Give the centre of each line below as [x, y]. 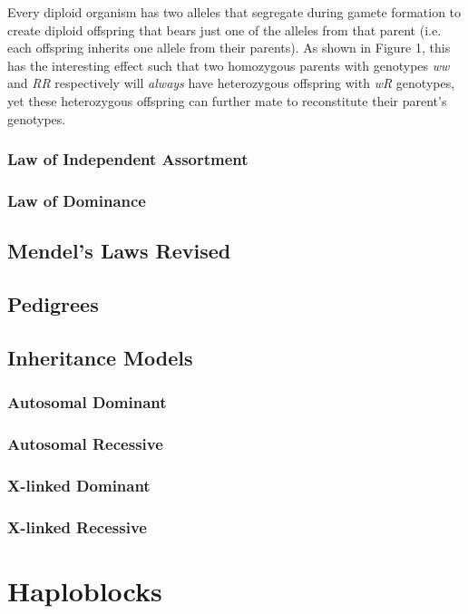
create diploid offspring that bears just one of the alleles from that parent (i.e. [224, 29]
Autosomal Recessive [85, 443]
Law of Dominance [77, 200]
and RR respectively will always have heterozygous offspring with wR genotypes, [231, 83]
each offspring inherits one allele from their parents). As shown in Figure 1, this [229, 48]
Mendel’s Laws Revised [119, 251]
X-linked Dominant [79, 485]
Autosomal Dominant [87, 402]
